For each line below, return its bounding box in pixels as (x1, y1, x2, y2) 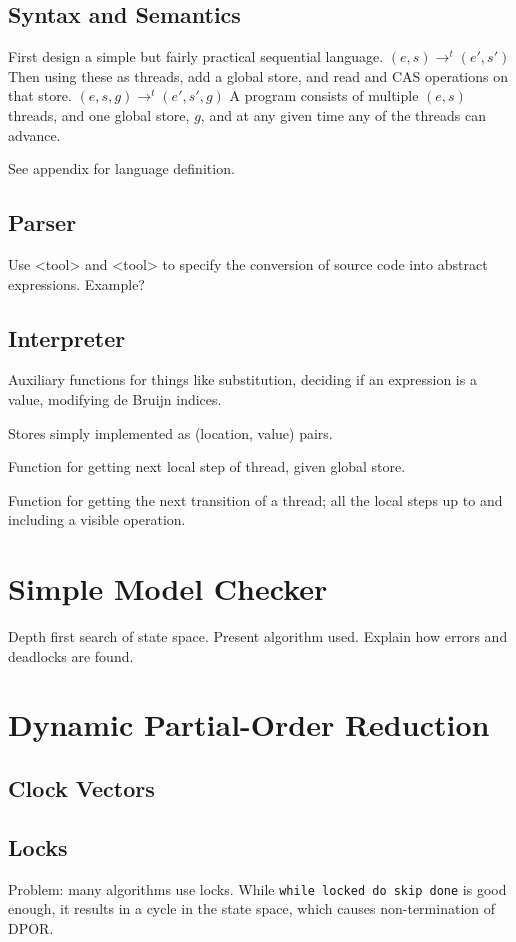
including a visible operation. (8, 509, 186, 530)
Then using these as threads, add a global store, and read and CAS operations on (8, 65, 508, 86)
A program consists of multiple (229, 85, 419, 106)
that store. (8, 85, 72, 106)
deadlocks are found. (8, 645, 134, 666)
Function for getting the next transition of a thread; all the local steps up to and (8, 489, 503, 510)
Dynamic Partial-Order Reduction (8, 704, 490, 745)
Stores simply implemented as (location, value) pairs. (8, 422, 333, 443)
